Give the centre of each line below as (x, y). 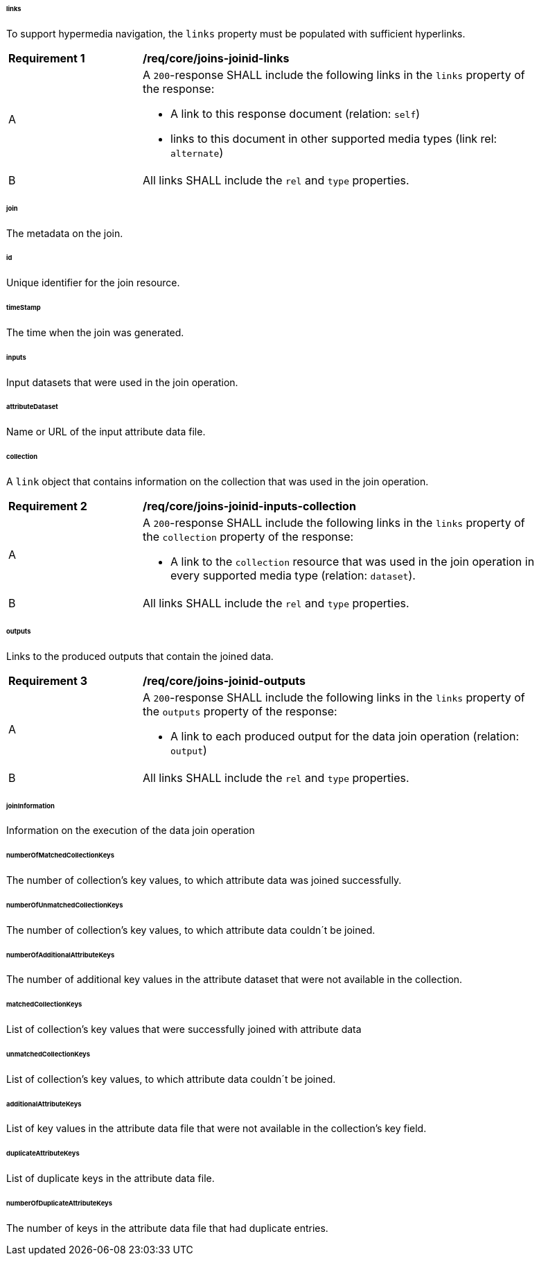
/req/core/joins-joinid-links (216, 58)
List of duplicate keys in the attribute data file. (111, 1179)
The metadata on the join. (65, 233)
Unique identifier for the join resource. (93, 283)
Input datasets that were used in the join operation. (122, 382)
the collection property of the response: (248, 536)
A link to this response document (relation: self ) (295, 113)
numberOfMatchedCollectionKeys (60, 855)
